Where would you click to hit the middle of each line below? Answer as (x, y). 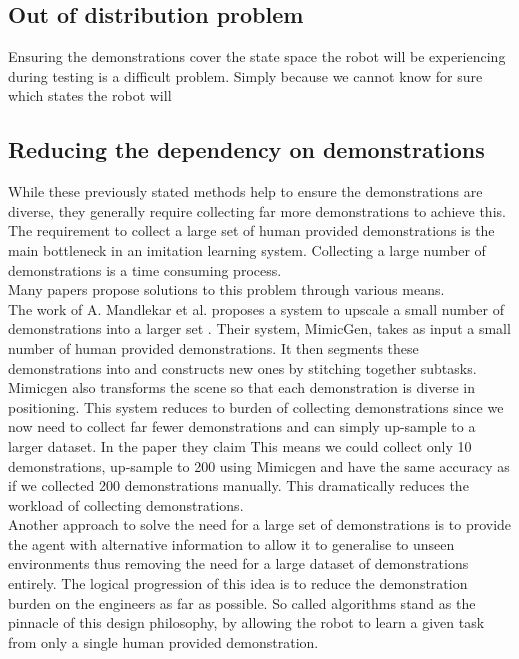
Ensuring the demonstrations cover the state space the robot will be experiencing (257, 56)
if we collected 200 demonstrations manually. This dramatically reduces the (238, 485)
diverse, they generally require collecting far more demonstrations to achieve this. (257, 210)
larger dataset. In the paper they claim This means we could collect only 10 (240, 445)
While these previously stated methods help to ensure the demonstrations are (245, 191)
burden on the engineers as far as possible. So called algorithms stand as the (242, 602)
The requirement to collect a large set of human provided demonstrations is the (251, 230)
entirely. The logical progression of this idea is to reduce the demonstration (238, 583)
